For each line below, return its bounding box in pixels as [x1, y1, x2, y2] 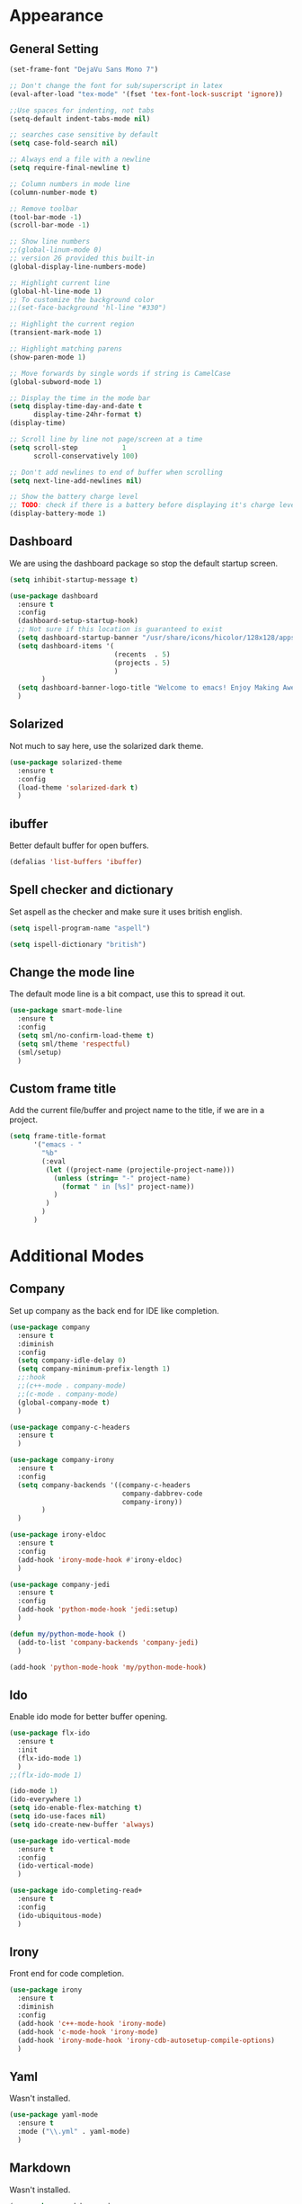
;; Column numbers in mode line [9, 179, 130, 189]
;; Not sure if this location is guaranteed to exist [17, 625, 223, 634]
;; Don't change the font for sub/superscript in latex [9, 81, 223, 90]
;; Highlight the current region [9, 320, 135, 329]
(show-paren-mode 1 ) [9, 352, 87, 361]
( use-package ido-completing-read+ [9, 1886, 143, 1896]
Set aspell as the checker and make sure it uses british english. [9, 906, 243, 917]
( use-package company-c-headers [9, 1423, 130, 1432]
